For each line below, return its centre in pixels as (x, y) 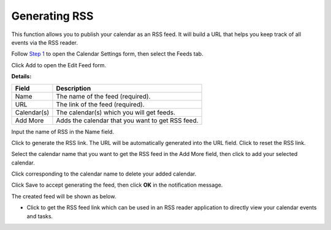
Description (74, 88)
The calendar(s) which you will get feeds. (116, 112)
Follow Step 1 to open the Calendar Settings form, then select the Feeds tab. (107, 54)
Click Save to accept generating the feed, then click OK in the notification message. (117, 185)
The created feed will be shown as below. (64, 196)
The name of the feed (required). (103, 96)
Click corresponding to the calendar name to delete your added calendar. (104, 174)
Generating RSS (52, 16)
